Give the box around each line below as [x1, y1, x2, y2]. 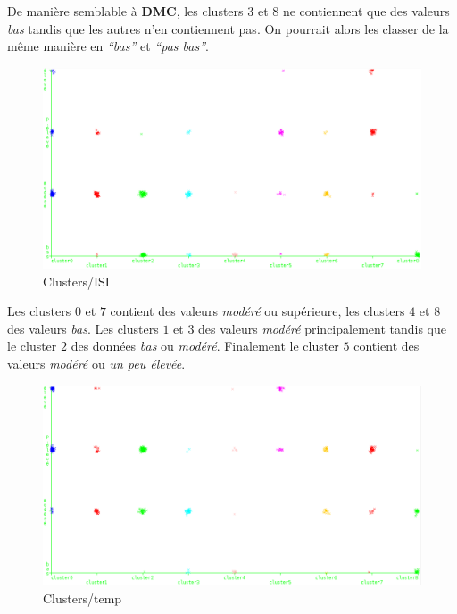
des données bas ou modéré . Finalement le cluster [71, 336, 339, 355]
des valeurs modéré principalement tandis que [198, 319, 446, 337]
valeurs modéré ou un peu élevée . [7, 354, 186, 372]
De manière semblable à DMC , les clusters [7, 2, 244, 20]
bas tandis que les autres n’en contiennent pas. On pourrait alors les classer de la [7, 19, 449, 37]
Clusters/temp [43, 589, 122, 608]
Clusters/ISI [43, 271, 110, 290]
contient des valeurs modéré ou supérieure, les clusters [110, 302, 405, 320]
